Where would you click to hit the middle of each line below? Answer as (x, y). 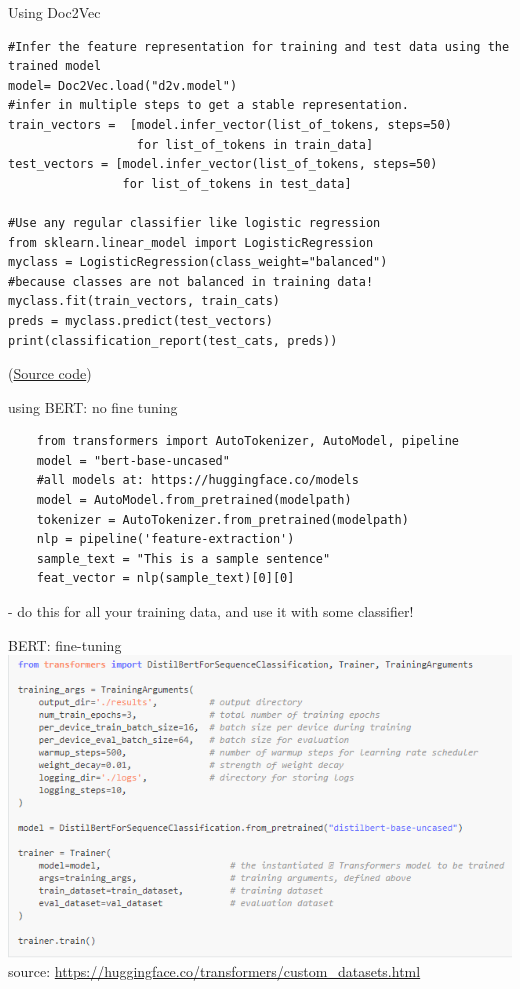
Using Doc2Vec (54, 12)
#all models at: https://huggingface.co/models (197, 480)
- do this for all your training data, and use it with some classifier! (211, 611)
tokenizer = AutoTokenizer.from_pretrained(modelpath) (222, 519)
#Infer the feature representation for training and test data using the (259, 46)
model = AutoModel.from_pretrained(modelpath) (194, 500)
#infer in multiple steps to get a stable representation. (208, 105)
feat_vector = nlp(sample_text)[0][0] (165, 578)
